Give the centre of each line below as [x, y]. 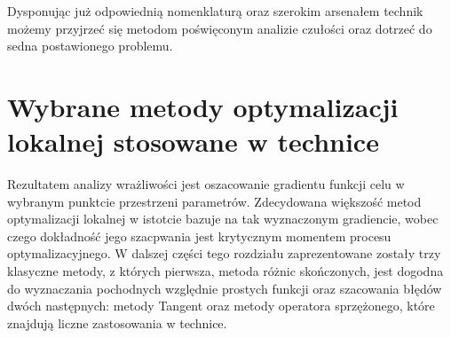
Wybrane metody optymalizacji [203, 106]
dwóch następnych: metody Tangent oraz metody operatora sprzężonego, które [221, 306]
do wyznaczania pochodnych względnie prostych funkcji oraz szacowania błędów [225, 288]
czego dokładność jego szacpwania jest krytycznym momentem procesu [199, 236]
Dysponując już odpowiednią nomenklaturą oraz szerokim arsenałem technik [215, 11]
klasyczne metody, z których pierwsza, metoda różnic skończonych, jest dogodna [225, 271]
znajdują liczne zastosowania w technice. [117, 322]
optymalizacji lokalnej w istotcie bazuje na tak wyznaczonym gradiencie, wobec [223, 219]
